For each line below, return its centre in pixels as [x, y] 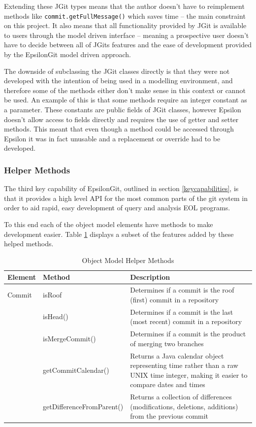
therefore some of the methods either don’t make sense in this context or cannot [125, 90]
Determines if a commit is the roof [182, 290]
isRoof [52, 294]
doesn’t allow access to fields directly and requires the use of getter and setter [121, 119]
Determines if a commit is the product [188, 334]
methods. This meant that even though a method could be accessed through [119, 129]
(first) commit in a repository [175, 299]
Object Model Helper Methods [128, 260]
